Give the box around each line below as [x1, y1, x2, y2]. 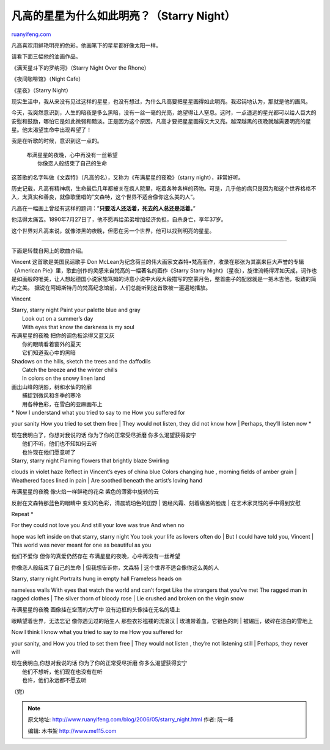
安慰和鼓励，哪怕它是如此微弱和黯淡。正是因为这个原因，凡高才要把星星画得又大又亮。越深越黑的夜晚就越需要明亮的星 [11, 117, 311, 125]
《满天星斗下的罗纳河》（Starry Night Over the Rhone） [11, 64, 150, 71]
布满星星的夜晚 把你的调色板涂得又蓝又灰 [11, 332, 115, 339]
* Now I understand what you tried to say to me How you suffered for [11, 409, 186, 416]
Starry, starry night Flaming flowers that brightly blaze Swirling [11, 457, 169, 464]
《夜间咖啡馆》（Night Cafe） [11, 75, 84, 82]
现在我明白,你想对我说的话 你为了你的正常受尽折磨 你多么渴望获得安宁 [11, 660, 188, 667]
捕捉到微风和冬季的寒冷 [22, 391, 81, 399]
